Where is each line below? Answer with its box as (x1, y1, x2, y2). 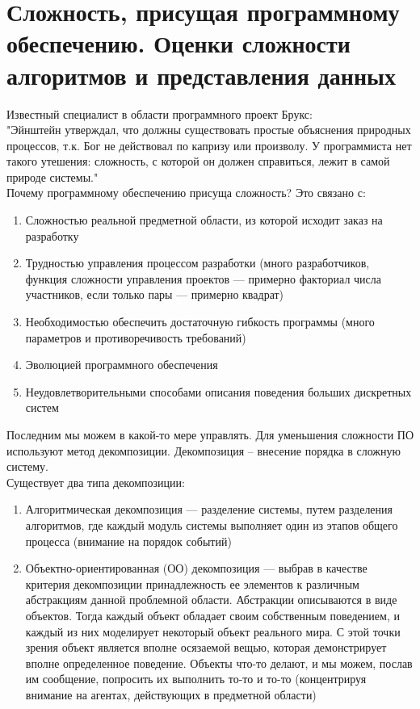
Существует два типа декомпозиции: (6, 473, 185, 490)
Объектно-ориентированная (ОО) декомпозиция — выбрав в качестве (25, 560, 367, 577)
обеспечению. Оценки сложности (6, 27, 351, 60)
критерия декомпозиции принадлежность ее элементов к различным (25, 575, 359, 592)
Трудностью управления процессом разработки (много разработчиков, (25, 254, 370, 271)
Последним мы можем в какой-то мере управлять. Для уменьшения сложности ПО (6, 426, 414, 443)
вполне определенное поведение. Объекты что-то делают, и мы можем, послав (25, 654, 413, 671)
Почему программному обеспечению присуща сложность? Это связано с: (6, 184, 366, 201)
